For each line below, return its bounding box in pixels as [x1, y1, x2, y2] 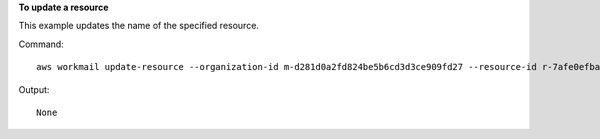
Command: [18, 38, 64, 50]
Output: [18, 83, 50, 95]
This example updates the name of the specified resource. [18, 20, 260, 32]
